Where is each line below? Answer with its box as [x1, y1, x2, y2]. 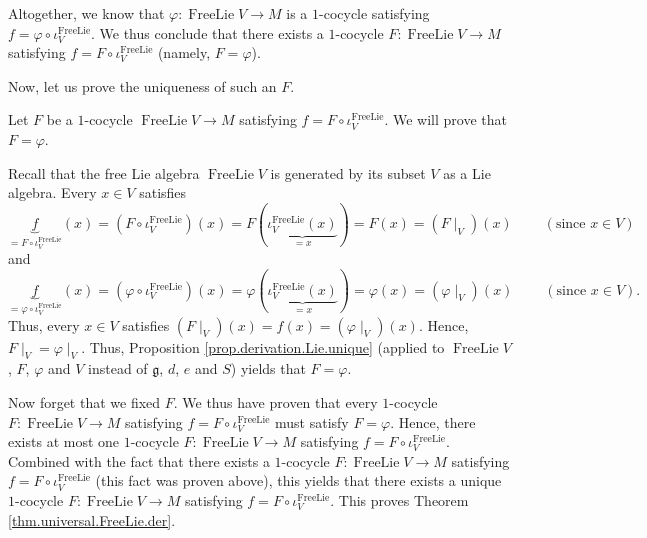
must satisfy [275, 411, 349, 432]
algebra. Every [8, 182, 97, 203]
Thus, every [8, 314, 80, 335]
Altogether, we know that [8, 3, 165, 23]
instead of [88, 358, 148, 379]
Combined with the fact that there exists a [8, 450, 270, 471]
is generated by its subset [270, 162, 426, 183]
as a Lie [443, 162, 491, 183]
